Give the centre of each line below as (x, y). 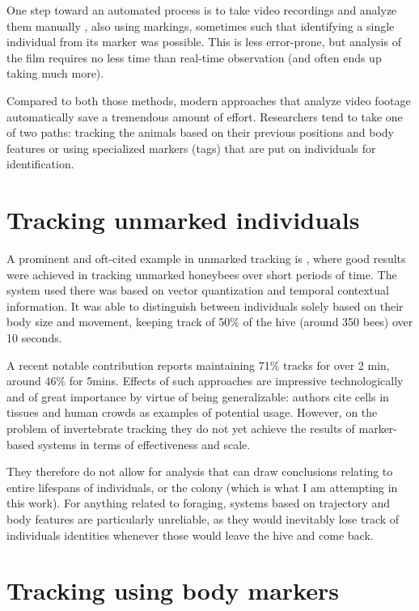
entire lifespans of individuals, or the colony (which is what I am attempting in (202, 487)
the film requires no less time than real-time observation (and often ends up (194, 57)
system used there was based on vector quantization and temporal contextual (198, 290)
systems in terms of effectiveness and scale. (144, 444)
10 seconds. (34, 338)
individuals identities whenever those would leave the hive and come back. (190, 535)
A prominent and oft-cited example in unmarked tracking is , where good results (206, 259)
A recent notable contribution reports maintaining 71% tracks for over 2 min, (198, 365)
